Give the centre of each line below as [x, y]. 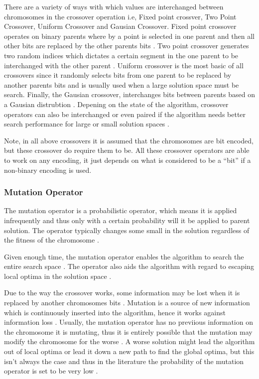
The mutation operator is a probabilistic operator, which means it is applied [121, 210]
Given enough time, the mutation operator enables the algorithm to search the [124, 256]
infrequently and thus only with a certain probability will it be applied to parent [127, 220]
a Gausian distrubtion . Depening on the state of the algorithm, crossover [116, 104]
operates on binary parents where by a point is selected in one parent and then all [129, 36]
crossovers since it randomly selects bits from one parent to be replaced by [118, 75]
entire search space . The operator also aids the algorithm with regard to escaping [129, 266]
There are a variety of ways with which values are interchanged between [114, 6]
